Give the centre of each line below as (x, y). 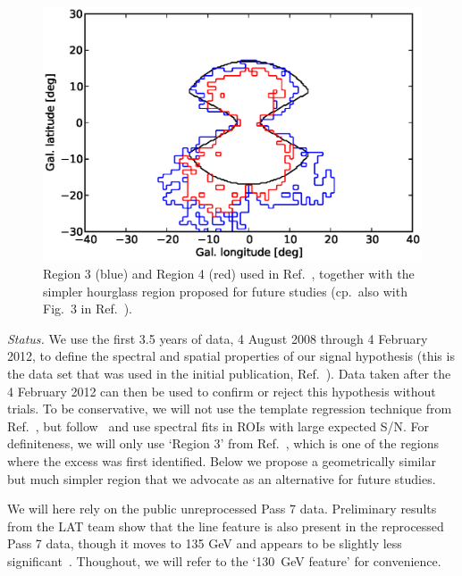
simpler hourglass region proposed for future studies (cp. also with (225, 291)
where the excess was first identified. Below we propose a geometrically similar (222, 460)
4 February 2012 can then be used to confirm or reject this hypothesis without (222, 391)
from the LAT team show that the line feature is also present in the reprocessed (226, 526)
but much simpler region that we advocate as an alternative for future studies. (222, 478)
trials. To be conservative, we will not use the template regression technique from (230, 409)
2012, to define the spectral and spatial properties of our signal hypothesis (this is (231, 356)
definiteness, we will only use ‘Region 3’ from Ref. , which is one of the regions (223, 443)
